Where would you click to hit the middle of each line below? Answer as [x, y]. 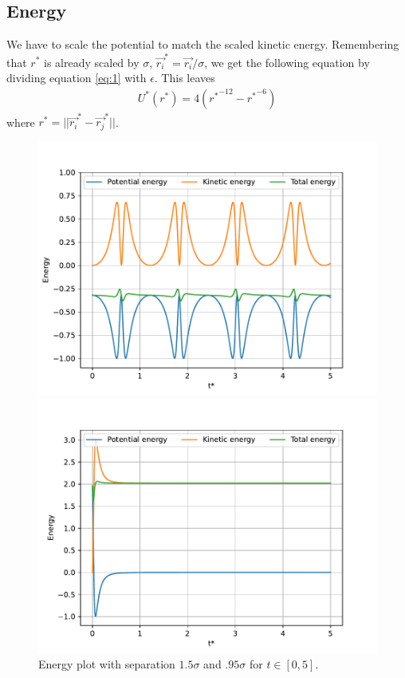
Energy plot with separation [107, 664]
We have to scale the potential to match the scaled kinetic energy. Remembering [203, 44]
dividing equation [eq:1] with [77, 78]
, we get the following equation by [287, 62]
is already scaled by [92, 62]
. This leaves [185, 78]
